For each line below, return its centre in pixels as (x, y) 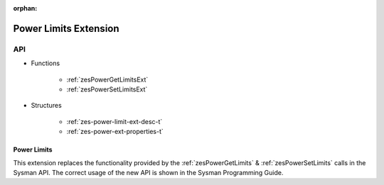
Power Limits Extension (66, 28)
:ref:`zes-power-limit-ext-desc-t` (114, 121)
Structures (46, 106)
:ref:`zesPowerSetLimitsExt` (107, 89)
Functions (46, 63)
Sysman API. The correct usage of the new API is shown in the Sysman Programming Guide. (148, 172)
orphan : (25, 8)
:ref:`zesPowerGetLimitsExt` (107, 79)
